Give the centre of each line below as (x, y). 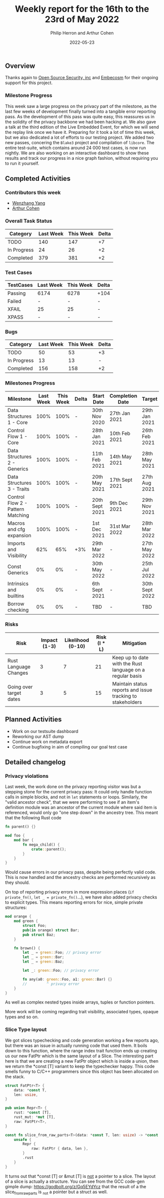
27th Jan (120, 413)
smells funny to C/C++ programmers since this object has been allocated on (82, 1071)
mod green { (26, 921)
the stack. (15, 1076)
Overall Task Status (29, 221)
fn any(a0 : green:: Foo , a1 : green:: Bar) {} (67, 979)
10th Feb (120, 433)
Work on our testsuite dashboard (45, 731)
